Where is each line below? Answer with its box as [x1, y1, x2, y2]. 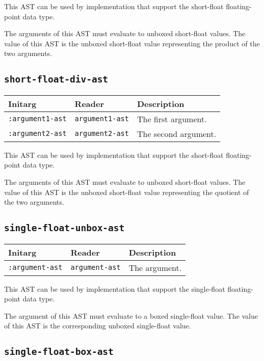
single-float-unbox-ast [4, 223, 125, 234]
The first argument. [137, 113, 207, 125]
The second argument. [137, 127, 217, 140]
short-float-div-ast [4, 74, 109, 85]
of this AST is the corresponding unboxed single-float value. [4, 320, 191, 331]
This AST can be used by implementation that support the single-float [4, 283, 225, 294]
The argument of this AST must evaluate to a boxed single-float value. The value [4, 310, 258, 321]
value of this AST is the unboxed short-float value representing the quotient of [4, 186, 249, 197]
